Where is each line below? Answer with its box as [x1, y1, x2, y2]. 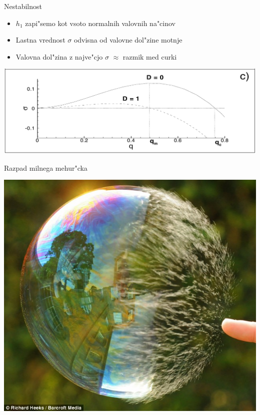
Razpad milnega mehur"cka [4, 162, 87, 173]
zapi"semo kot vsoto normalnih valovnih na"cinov [25, 18, 176, 28]
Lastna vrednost [15, 35, 65, 45]
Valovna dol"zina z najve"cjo [15, 51, 103, 62]
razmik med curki [122, 51, 177, 62]
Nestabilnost [4, 1, 42, 11]
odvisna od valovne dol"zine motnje [73, 35, 182, 45]
